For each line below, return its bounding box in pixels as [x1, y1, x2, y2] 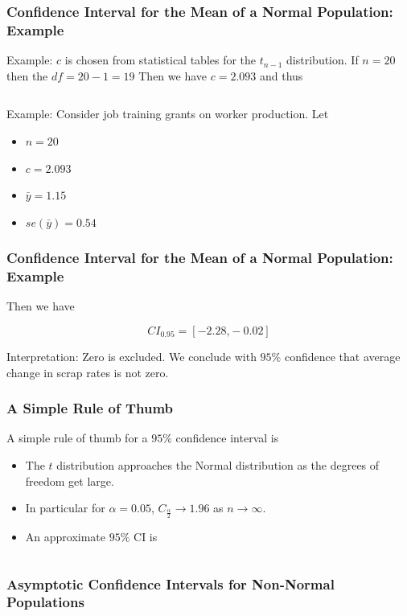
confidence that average [284, 348, 401, 365]
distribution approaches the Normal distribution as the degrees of [56, 457, 380, 474]
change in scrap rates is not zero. [6, 363, 169, 380]
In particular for [25, 499, 105, 516]
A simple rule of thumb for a [6, 429, 148, 446]
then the [6, 67, 48, 84]
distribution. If [286, 51, 359, 68]
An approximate [25, 528, 106, 545]
